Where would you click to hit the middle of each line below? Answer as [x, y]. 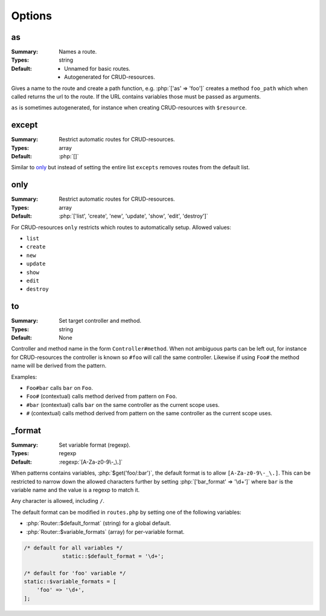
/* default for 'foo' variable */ [75, 573]
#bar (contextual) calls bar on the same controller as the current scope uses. [123, 404]
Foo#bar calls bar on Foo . [60, 387]
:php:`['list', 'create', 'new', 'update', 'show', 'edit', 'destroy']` [133, 216]
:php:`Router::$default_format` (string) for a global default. [99, 524]
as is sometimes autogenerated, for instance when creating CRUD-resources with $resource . [129, 108]
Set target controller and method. [100, 321]
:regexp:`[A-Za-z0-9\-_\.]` [91, 462]
